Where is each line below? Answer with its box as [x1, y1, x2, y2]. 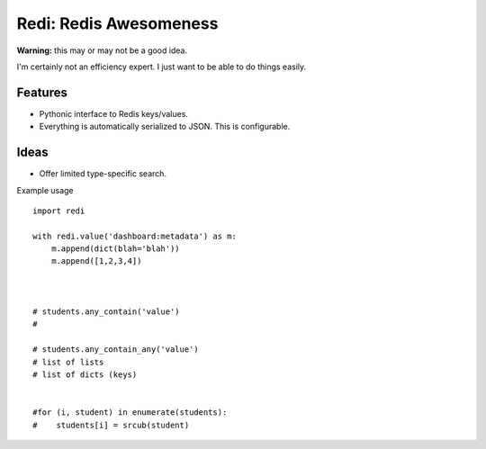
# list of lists [32, 356, 104, 367]
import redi [32, 205, 85, 216]
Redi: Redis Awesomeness [16, 13, 219, 33]
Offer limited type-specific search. [39, 168, 166, 179]
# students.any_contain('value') [32, 307, 180, 317]
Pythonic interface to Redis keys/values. [39, 108, 189, 119]
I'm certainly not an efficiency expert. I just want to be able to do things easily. [16, 61, 307, 72]
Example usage [16, 184, 74, 195]
